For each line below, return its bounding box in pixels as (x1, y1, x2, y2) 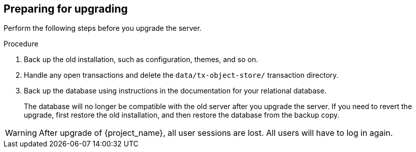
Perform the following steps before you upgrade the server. (4, 24, 202, 33)
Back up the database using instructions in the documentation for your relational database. (24, 86, 327, 95)
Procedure (4, 39, 39, 48)
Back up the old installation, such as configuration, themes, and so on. (24, 55, 258, 64)
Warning (5, 128, 37, 138)
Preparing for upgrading (4, 3, 128, 15)
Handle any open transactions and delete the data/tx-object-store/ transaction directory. (24, 71, 338, 80)
